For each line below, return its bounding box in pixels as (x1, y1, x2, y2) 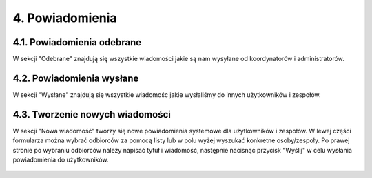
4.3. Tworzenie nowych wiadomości (12, 109, 172, 120)
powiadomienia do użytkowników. (12, 155, 109, 164)
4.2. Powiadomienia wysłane (12, 72, 139, 84)
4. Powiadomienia (12, 10, 117, 25)
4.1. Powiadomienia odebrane (12, 36, 142, 48)
